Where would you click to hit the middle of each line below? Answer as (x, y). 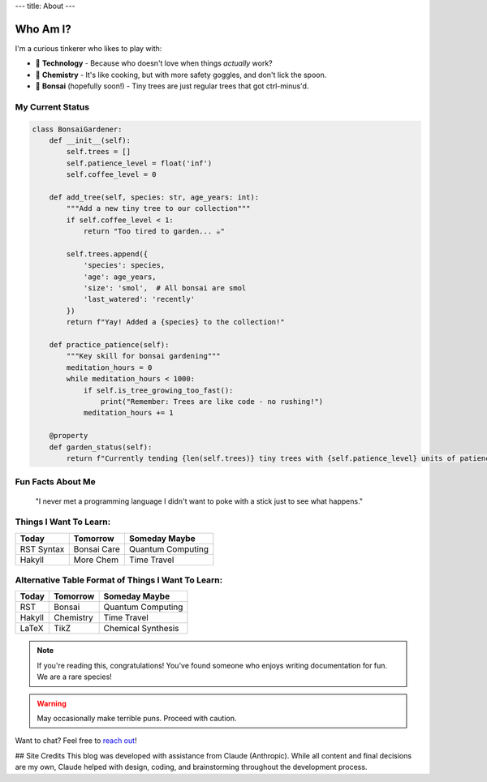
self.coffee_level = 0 (112, 175)
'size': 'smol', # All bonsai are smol (165, 288)
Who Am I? (43, 29)
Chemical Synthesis (141, 629)
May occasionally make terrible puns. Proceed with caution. (137, 718)
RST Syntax (42, 549)
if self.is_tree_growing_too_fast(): (158, 390)
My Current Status (52, 107)
